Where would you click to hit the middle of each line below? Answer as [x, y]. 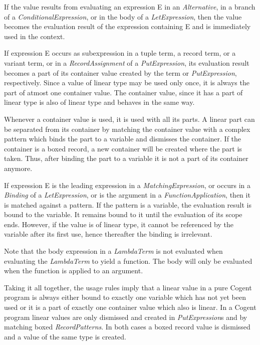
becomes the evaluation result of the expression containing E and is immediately [127, 26]
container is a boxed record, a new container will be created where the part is [123, 148]
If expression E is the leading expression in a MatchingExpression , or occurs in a [127, 185]
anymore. [18, 168]
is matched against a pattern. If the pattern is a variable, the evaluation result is [128, 204]
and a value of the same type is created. [65, 336]
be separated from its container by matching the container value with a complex [127, 129]
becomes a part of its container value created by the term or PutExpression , [120, 72]
